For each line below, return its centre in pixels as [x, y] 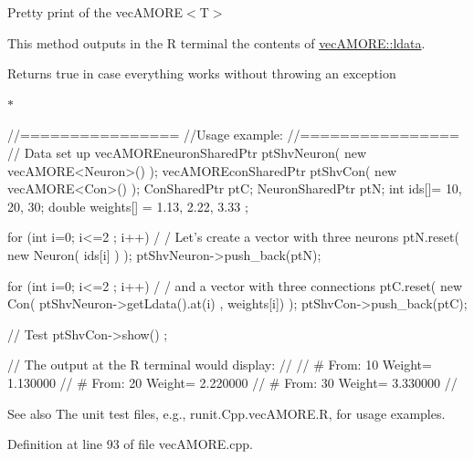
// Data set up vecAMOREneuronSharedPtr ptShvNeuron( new [187, 152]
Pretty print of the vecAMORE [95, 12]
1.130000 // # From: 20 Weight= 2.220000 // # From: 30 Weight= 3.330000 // [232, 382]
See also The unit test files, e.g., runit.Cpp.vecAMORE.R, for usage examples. [226, 413]
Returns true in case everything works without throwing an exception [202, 73]
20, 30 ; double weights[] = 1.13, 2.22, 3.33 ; [128, 206]
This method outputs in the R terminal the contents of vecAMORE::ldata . [216, 42]
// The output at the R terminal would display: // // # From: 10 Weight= [220, 365]
